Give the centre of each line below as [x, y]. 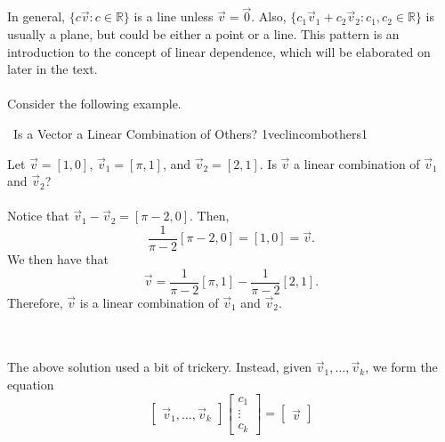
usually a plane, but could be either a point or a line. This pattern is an [203, 34]
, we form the [401, 367]
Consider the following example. [94, 104]
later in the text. [53, 69]
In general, [36, 16]
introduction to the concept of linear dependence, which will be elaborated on [219, 51]
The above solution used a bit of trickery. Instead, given [160, 367]
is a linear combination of [149, 302]
